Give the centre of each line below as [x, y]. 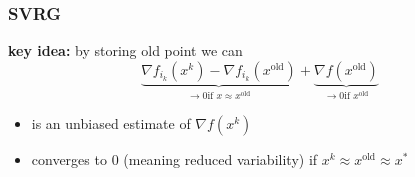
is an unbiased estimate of [111, 122]
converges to [69, 158]
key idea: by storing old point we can [125, 50]
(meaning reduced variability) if [220, 158]
